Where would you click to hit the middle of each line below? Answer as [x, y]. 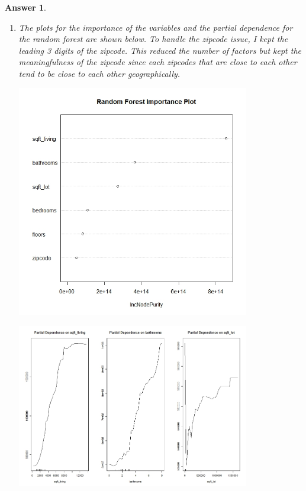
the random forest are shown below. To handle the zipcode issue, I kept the [153, 39]
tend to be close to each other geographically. [99, 73]
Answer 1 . [25, 7]
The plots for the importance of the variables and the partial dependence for [156, 27]
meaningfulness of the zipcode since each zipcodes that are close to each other [158, 62]
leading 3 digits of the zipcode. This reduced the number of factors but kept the [160, 50]
